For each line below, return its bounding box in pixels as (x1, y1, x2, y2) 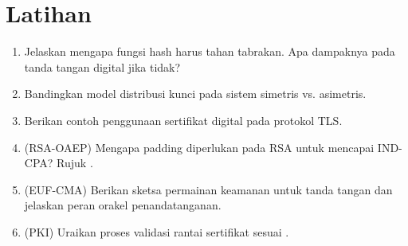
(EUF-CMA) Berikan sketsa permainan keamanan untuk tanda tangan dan (24, 181, 393, 197)
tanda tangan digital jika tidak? (24, 58, 181, 75)
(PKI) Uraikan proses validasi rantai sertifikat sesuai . (24, 223, 289, 240)
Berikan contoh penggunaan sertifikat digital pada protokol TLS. (24, 111, 343, 128)
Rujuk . (57, 154, 93, 171)
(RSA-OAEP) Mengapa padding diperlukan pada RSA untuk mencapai (24, 139, 375, 155)
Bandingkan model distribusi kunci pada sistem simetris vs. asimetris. (24, 85, 367, 102)
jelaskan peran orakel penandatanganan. (24, 197, 222, 213)
